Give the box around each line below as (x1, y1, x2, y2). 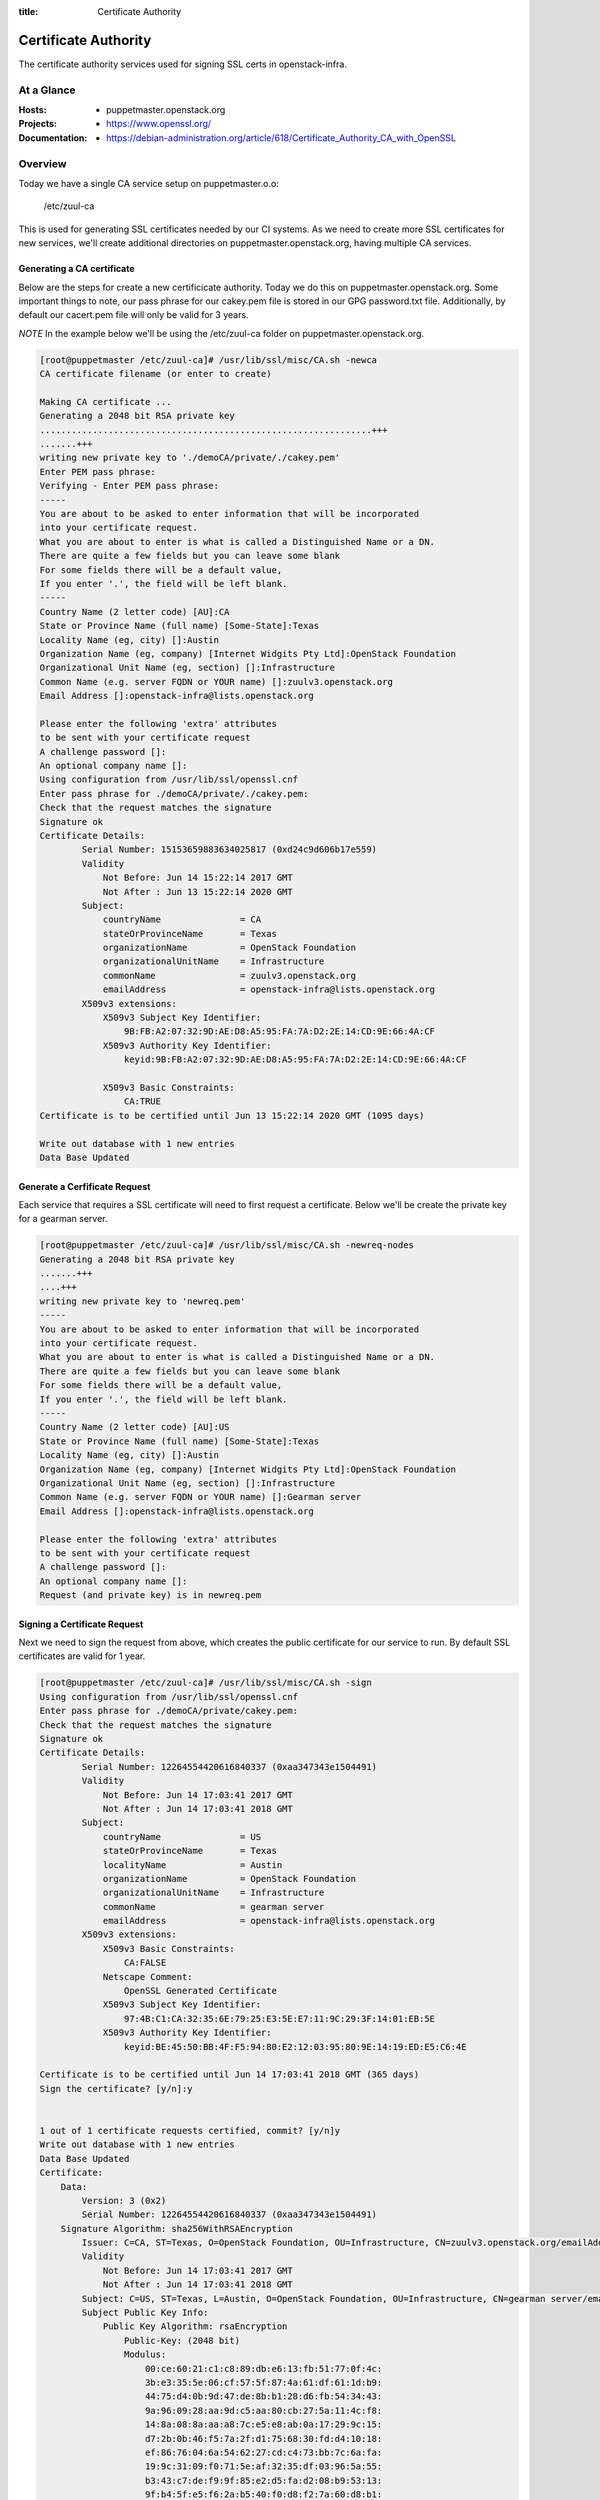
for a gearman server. (18, 1213, 108, 1225)
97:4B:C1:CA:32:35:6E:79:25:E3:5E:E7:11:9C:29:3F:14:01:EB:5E (123, 2013, 435, 2024)
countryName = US (102, 1831, 262, 1842)
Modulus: (123, 2349, 167, 2360)
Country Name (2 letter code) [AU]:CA (39, 606, 230, 617)
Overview (18, 156, 67, 170)
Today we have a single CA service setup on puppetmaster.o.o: (18, 177, 279, 189)
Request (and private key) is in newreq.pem (39, 1590, 262, 1601)
